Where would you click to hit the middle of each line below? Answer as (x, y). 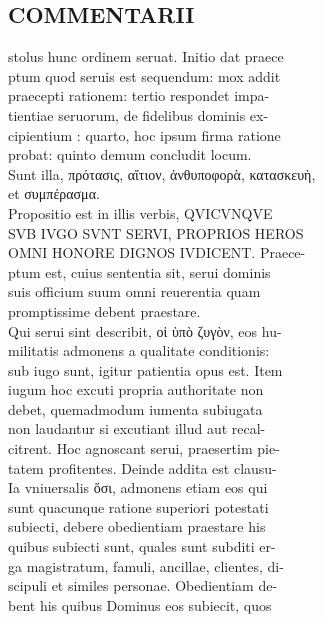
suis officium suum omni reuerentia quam (134, 291)
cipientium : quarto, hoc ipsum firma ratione (144, 134)
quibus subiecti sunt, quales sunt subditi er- (142, 546)
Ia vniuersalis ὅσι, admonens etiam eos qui (138, 487)
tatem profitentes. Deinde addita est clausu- (142, 467)
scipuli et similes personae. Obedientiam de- (143, 585)
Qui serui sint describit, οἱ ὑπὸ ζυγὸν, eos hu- (145, 330)
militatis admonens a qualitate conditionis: (139, 350)
